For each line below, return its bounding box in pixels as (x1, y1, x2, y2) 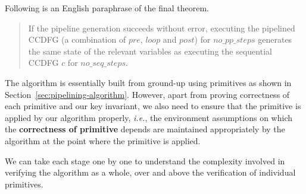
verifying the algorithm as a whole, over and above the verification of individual (5, 166, 296, 179)
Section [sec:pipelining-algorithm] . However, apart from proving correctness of (5, 88, 290, 100)
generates (258, 33, 292, 46)
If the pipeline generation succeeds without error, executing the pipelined (28, 21, 295, 34)
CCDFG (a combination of (28, 33, 126, 46)
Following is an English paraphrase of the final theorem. (5, 2, 209, 14)
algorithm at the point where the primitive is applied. (5, 134, 201, 147)
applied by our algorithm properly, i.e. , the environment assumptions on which (5, 111, 293, 123)
